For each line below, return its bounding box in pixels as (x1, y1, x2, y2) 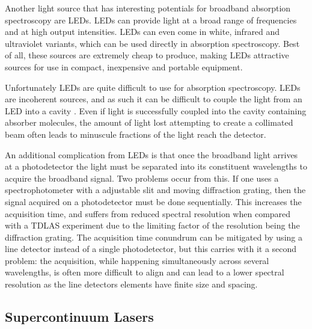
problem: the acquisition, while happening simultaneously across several (5, 254, 269, 266)
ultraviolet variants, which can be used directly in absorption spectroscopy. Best (5, 37, 300, 49)
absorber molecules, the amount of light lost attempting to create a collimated (5, 116, 293, 129)
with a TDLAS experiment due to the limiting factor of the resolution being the (5, 219, 300, 232)
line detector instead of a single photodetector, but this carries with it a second (5, 242, 297, 255)
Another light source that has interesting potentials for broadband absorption (5, 2, 291, 14)
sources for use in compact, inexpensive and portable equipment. (5, 60, 243, 73)
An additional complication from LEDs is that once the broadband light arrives (5, 148, 298, 161)
